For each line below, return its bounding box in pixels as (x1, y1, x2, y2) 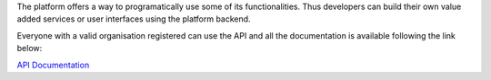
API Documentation (16, 59, 90, 70)
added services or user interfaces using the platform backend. (16, 13, 251, 24)
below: (16, 43, 43, 54)
